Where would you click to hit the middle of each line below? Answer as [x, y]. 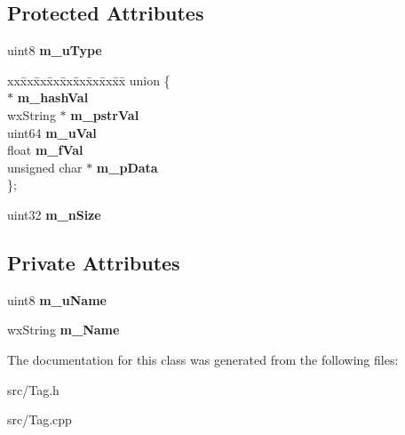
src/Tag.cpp [40, 419]
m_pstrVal [105, 114]
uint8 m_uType [55, 50]
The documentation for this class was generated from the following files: [203, 359]
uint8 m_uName [57, 299]
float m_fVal [45, 150]
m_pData [127, 167]
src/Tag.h [33, 389]
